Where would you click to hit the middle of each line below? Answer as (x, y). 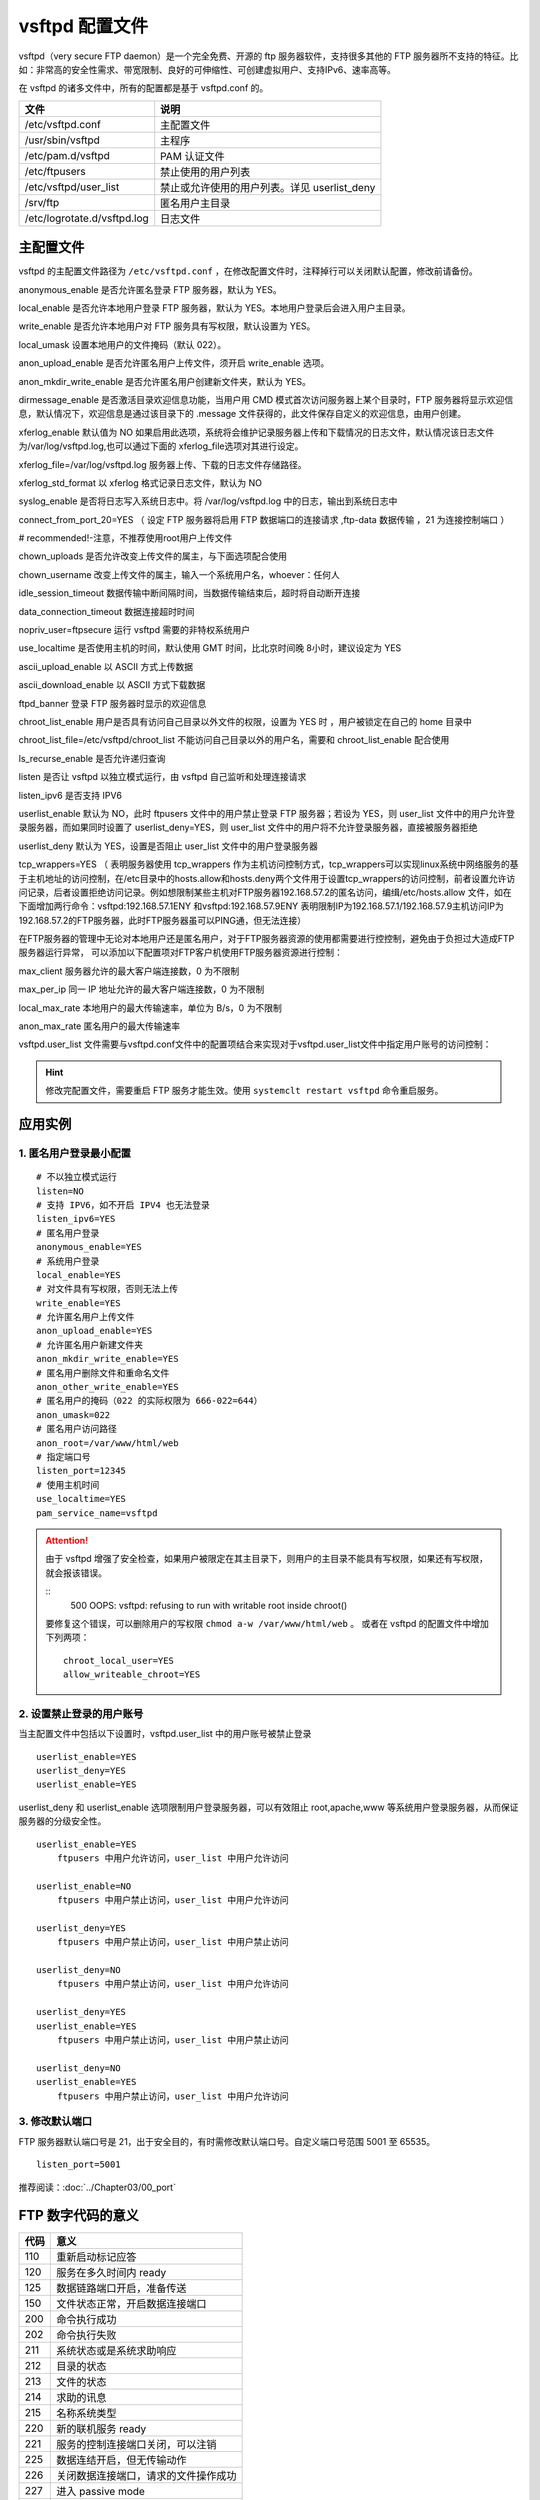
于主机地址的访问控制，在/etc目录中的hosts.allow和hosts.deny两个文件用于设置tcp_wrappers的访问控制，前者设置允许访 (267, 878)
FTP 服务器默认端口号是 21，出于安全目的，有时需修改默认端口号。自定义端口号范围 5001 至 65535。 (227, 2141)
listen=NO (60, 1191)
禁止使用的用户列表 (205, 172)
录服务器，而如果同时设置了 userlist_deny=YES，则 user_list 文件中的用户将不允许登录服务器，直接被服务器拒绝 (248, 827)
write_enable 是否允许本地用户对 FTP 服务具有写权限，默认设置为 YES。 (167, 326)
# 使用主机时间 (68, 1484)
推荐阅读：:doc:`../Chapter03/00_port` (97, 2187)
